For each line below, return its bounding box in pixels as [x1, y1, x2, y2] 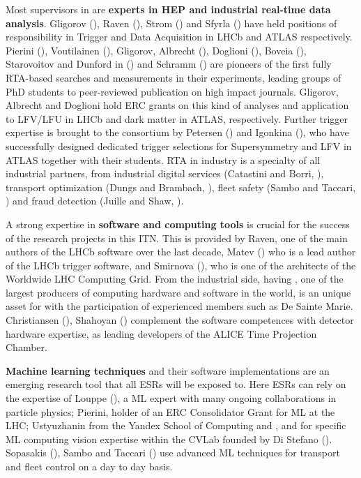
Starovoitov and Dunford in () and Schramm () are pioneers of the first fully [6, 57, 332, 71]
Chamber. [6, 340, 47, 354]
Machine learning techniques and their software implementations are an [6, 363, 330, 378]
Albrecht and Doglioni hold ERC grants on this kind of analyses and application [6, 98, 349, 112]
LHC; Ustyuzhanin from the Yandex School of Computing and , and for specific [6, 418, 346, 433]
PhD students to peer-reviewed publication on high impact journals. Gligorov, [6, 84, 339, 98]
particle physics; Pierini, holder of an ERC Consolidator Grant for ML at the [6, 404, 335, 419]
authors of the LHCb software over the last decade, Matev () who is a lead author [6, 244, 356, 259]
